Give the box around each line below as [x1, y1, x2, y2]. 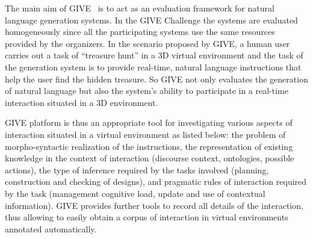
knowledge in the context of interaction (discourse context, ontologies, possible [5, 152, 294, 164]
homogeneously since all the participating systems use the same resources [5, 25, 275, 38]
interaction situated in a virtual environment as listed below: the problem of [5, 128, 286, 140]
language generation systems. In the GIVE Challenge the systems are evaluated [5, 13, 298, 26]
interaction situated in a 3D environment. [5, 96, 158, 108]
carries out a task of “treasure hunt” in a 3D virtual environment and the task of [5, 49, 303, 61]
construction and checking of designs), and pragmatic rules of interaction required [5, 175, 307, 188]
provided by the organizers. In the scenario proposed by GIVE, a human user [5, 37, 290, 49]
